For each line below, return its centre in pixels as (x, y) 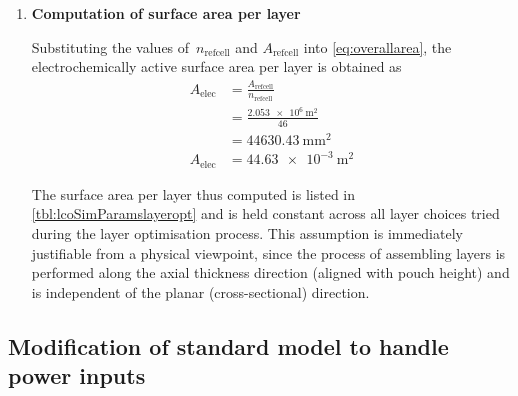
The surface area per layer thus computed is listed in (193, 193)
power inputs (77, 375)
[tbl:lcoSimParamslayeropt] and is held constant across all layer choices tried (265, 213)
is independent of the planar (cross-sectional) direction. (200, 291)
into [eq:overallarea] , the (377, 46)
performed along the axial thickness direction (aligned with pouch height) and (270, 272)
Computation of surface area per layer (166, 13)
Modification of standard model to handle (228, 345)
